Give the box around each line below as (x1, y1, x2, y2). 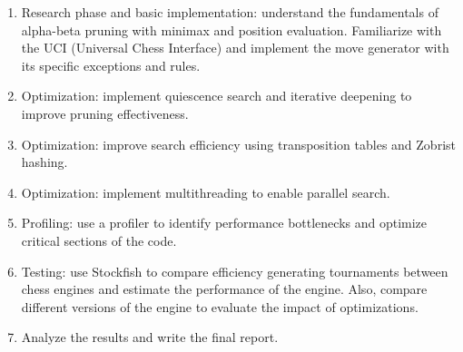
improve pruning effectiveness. (21, 103, 189, 122)
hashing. (21, 152, 68, 171)
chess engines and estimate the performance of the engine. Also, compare (21, 279, 428, 298)
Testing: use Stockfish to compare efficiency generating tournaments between (21, 261, 448, 280)
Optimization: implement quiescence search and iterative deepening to (21, 86, 412, 105)
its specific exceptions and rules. (21, 55, 201, 74)
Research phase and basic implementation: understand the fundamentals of (21, 3, 438, 21)
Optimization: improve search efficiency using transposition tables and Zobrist (21, 134, 456, 153)
